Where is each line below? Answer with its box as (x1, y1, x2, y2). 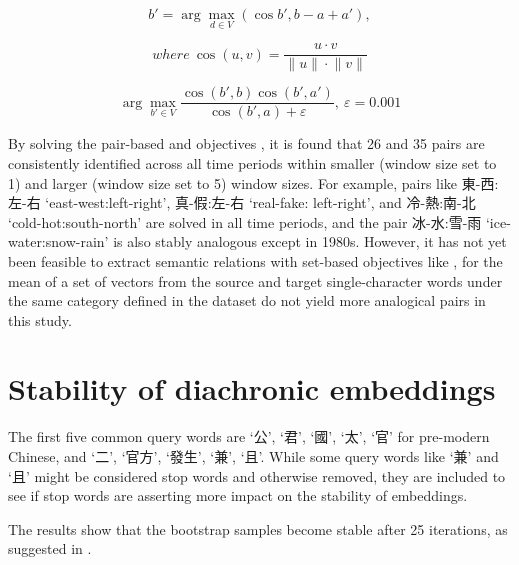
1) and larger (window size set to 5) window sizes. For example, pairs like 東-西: (8, 172, 499, 193)
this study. (8, 309, 72, 330)
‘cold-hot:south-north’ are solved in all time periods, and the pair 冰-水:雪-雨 (8, 211, 482, 232)
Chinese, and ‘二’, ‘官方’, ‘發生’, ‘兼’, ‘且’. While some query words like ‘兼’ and (8, 446, 499, 466)
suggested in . (8, 538, 92, 559)
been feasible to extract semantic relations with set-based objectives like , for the (8, 250, 503, 271)
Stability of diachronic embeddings (8, 368, 496, 409)
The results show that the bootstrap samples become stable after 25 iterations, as (8, 518, 508, 539)
